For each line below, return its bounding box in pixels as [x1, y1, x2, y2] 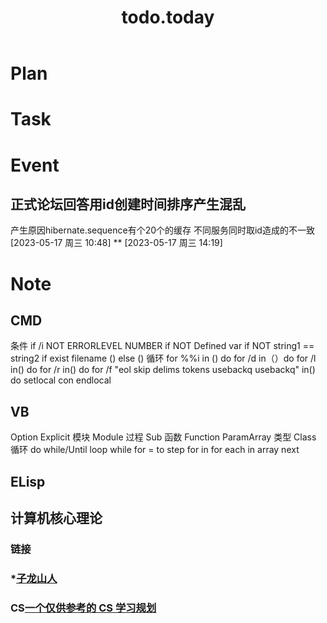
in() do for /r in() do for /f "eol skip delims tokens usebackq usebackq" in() [10, 364, 316, 376]
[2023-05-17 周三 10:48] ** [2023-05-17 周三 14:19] [10, 237, 223, 249]
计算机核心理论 [10, 509, 103, 526]
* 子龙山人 [10, 571, 58, 585]
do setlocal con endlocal [10, 374, 112, 386]
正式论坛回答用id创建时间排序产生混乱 [10, 196, 246, 213]
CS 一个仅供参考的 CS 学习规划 [10, 601, 157, 615]
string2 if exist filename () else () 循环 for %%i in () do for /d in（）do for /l [10, 352, 317, 365]
